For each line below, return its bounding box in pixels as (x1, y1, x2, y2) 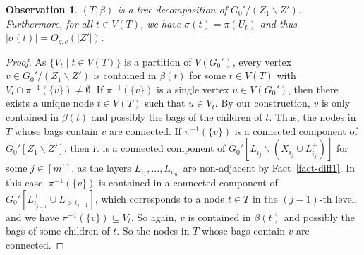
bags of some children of (6, 223, 110, 238)
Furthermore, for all (6, 16, 92, 30)
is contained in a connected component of (99, 175, 278, 190)
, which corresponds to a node (95, 191, 225, 206)
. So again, (131, 209, 177, 224)
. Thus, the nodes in (269, 109, 356, 124)
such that (145, 95, 186, 110)
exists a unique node (6, 95, 94, 110)
